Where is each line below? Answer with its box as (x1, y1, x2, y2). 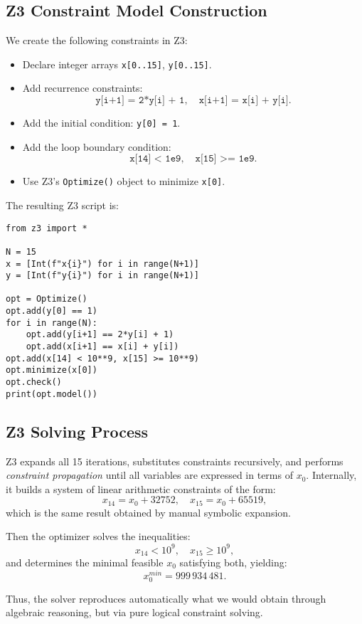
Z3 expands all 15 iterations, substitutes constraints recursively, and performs (6, 453, 344, 468)
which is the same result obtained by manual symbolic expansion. (6, 504, 291, 519)
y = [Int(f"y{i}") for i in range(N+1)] (6, 270, 200, 281)
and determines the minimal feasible (6, 554, 164, 569)
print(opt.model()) (6, 388, 97, 399)
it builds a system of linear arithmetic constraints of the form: (6, 481, 276, 496)
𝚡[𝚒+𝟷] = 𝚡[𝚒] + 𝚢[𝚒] (198, 95, 289, 106)
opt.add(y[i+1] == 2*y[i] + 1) (26, 329, 174, 340)
